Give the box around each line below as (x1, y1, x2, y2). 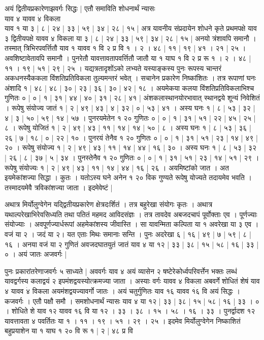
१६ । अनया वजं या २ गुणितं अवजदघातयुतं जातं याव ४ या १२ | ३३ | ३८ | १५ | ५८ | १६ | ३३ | (5, 239, 259, 249)
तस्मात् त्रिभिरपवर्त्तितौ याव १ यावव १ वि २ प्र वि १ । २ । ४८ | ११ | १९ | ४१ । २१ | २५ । (5, 43, 246, 53)
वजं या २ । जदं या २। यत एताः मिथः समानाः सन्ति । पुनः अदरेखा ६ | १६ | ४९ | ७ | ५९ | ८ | (5, 229, 251, 240)
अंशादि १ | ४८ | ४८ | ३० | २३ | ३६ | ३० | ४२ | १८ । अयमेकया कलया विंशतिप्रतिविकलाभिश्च (5, 82, 254, 93)
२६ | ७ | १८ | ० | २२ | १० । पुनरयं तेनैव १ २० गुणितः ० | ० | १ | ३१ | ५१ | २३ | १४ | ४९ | (5, 132, 258, 143)
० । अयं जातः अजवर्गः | (5, 249, 67, 259)
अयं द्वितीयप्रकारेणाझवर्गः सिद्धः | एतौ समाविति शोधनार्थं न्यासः (5, 3, 155, 13)
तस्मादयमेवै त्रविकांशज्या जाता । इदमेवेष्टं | (5, 182, 113, 192)
